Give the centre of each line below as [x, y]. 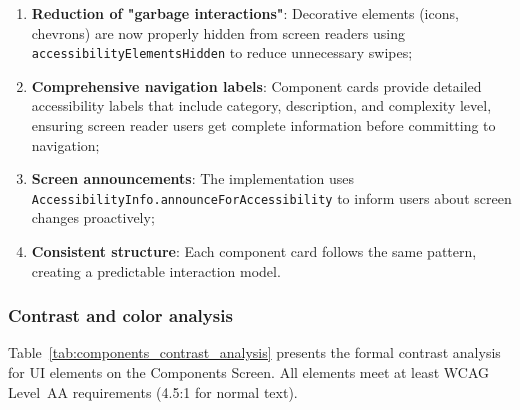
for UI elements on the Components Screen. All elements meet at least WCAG [249, 372]
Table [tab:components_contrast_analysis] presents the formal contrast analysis [254, 352]
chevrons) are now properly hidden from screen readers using [218, 32]
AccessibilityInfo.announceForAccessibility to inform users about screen [271, 197]
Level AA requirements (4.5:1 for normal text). [153, 391]
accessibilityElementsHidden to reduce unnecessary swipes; [222, 52]
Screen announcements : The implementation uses [193, 178]
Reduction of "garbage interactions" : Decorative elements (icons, [245, 13]
